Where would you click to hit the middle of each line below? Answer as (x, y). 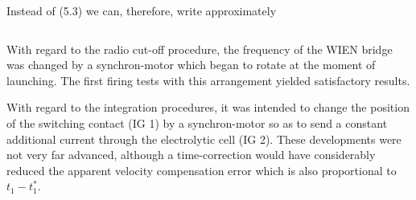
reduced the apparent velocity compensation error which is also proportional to (202, 170)
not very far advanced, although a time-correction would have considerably (191, 155)
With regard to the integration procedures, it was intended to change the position (208, 107)
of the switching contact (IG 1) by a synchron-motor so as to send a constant (197, 122)
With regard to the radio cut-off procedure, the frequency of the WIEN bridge (200, 49)
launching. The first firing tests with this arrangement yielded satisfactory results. (208, 80)
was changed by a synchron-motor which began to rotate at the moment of (191, 65)
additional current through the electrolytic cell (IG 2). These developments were (204, 139)
